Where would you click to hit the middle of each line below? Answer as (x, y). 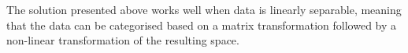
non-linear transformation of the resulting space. (123, 40)
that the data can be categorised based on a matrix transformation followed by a (202, 25)
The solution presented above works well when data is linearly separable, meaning (204, 9)
